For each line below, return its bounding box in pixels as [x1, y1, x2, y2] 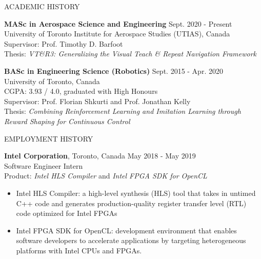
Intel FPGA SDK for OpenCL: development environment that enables [16, 225, 237, 235]
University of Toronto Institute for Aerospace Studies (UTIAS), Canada [4, 28, 230, 39]
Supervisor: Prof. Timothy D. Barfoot [4, 38, 123, 49]
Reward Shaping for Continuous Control [4, 115, 130, 126]
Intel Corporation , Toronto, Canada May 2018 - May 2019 [4, 150, 196, 161]
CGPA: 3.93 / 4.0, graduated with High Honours [4, 86, 158, 96]
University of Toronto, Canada [4, 75, 100, 86]
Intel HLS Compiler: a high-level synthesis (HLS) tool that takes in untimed [16, 187, 256, 198]
